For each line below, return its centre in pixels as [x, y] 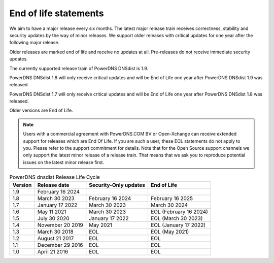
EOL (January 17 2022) [178, 225]
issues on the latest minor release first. [63, 162]
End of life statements [57, 13]
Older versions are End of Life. [41, 110]
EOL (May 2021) [170, 232]
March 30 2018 [55, 232]
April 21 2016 [53, 251]
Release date [53, 185]
